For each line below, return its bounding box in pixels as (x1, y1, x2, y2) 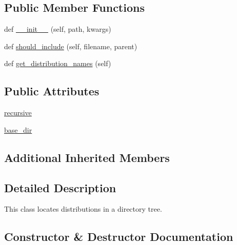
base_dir (4, 124, 32, 135)
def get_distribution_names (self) (4, 58, 111, 69)
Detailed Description (4, 179, 116, 195)
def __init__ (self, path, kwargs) (4, 24, 111, 34)
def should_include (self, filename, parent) (4, 40, 137, 51)
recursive (4, 107, 32, 118)
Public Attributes (4, 83, 100, 99)
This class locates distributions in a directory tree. (4, 203, 162, 214)
